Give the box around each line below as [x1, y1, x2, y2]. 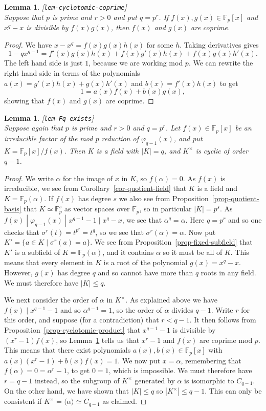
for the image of [63, 172, 113, 183]
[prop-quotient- [212, 192, 259, 203]
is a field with [96, 145, 139, 156]
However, [4, 267, 33, 278]
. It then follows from [189, 314, 256, 325]
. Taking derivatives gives [180, 39, 259, 50]
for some [146, 39, 173, 50]
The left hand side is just [4, 57, 83, 68]
